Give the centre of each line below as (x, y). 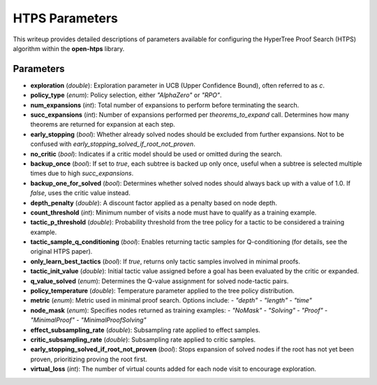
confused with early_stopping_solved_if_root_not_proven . (113, 144)
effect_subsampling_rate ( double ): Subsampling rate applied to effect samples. (146, 330)
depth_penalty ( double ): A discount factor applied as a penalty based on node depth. (154, 203)
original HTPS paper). (61, 252)
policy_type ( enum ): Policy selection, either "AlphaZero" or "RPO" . (126, 95)
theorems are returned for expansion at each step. (103, 124)
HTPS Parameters (66, 18)
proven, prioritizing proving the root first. (89, 359)
